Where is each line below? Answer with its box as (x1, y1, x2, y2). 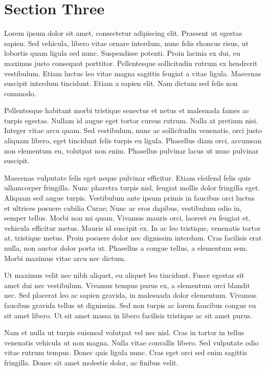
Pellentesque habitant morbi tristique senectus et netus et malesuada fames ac (4, 105, 250, 116)
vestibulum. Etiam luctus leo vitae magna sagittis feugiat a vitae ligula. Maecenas (4, 68, 261, 78)
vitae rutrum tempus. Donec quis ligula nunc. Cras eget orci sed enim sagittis (4, 347, 248, 358)
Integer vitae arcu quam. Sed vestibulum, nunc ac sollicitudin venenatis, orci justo (4, 125, 262, 136)
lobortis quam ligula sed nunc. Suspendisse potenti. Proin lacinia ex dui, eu (4, 48, 240, 58)
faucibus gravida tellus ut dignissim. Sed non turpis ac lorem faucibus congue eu (4, 299, 256, 310)
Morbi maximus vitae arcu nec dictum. (4, 252, 126, 263)
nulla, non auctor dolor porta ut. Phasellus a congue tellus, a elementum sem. (4, 243, 248, 253)
